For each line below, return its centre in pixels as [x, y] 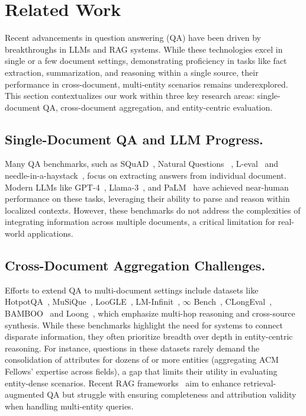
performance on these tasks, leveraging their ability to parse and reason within [147, 199]
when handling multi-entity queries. [69, 406]
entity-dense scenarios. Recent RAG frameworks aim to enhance [123, 383]
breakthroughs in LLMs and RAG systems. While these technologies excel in [144, 49]
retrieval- [260, 383]
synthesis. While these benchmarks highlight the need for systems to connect [144, 325]
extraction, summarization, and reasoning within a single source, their [132, 72]
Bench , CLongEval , [233, 301]
